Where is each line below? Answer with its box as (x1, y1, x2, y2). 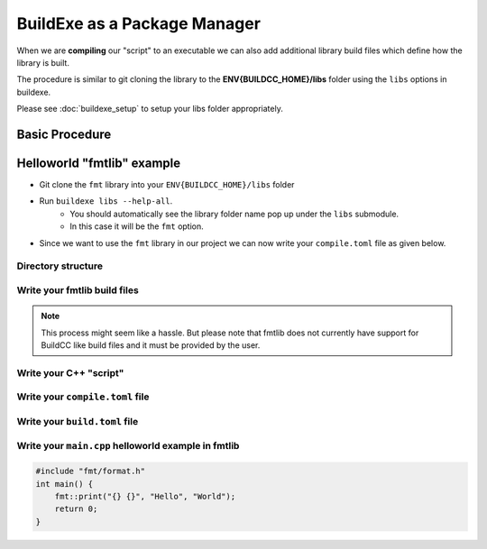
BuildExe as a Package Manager (16, 14, 262, 33)
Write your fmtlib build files (16, 284, 139, 297)
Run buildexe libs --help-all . (39, 196, 173, 206)
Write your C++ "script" (16, 366, 124, 379)
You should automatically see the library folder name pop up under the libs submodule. (69, 208, 400, 219)
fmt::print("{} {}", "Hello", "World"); (54, 491, 236, 501)
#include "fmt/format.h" (35, 466, 146, 477)
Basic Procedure (16, 126, 112, 142)
